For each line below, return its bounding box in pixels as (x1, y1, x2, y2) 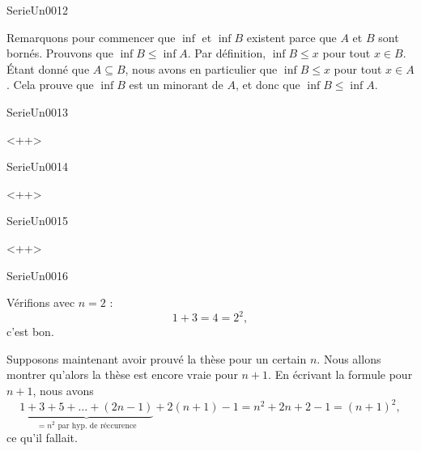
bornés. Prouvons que (6, 45, 113, 62)
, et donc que (236, 76, 300, 93)
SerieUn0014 (6, 158, 68, 175)
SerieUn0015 (6, 212, 68, 229)
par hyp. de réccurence (57, 421, 137, 430)
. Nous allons (317, 350, 381, 367)
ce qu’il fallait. (6, 429, 78, 446)
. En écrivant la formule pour (268, 366, 413, 383)
